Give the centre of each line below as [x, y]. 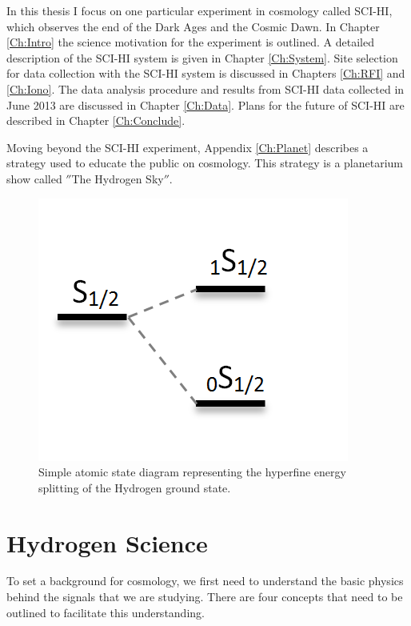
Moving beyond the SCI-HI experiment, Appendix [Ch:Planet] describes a [188, 147]
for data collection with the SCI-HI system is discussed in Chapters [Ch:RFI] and [206, 73]
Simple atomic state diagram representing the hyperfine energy [192, 472]
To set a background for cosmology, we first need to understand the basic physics [205, 581]
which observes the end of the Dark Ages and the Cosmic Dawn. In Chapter [193, 26]
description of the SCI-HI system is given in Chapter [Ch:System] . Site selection [202, 57]
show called [34, 178]
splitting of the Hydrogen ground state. [135, 487]
